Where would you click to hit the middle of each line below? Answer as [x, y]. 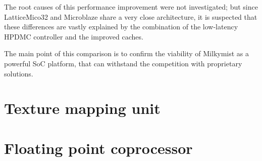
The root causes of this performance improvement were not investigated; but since [131, 7]
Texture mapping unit [82, 108]
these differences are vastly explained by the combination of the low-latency [121, 27]
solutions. [19, 73]
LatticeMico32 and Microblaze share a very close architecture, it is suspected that [131, 16]
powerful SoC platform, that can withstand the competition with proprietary [123, 63]
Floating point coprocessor [98, 148]
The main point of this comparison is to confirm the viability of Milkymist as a [127, 53]
